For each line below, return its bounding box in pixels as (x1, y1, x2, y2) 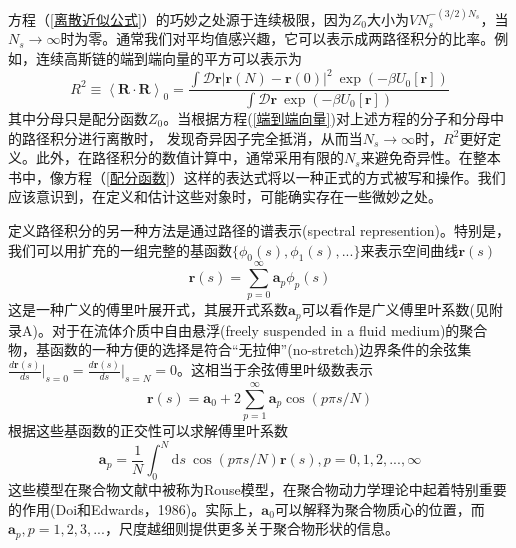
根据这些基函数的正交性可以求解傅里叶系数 (8, 420, 288, 441)
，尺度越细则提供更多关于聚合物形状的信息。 (104, 518, 399, 539)
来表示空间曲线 (360, 239, 459, 260)
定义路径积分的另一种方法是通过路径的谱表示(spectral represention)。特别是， (8, 219, 510, 240)
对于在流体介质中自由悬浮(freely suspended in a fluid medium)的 (51, 319, 460, 340)
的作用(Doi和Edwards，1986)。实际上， (8, 498, 262, 519)
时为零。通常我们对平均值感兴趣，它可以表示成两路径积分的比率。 (60, 28, 495, 49)
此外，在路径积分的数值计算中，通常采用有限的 (35, 147, 344, 168)
